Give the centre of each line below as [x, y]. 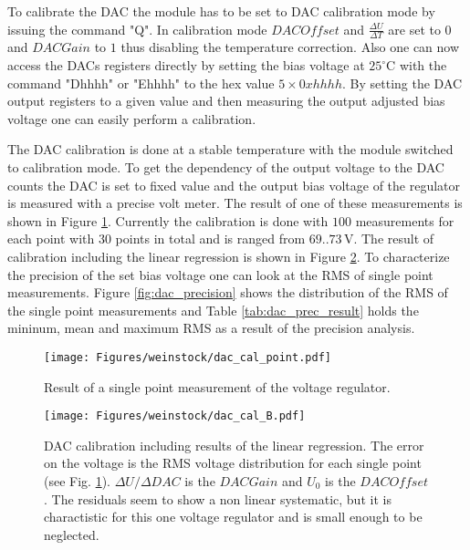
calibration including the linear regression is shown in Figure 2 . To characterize [229, 256]
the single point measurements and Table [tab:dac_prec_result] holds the [213, 310]
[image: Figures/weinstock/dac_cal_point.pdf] [188, 357]
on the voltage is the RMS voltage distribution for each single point [233, 463]
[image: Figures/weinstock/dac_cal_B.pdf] [175, 416]
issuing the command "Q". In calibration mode [137, 29]
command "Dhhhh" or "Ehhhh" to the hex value [141, 83]
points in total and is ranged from [210, 239]
